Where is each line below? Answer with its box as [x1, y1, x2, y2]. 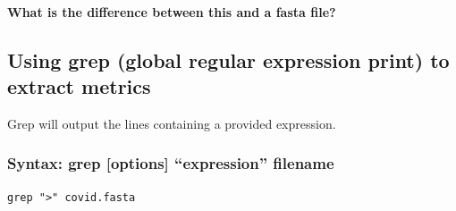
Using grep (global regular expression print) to [7, 46, 450, 73]
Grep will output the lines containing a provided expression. [7, 114, 336, 132]
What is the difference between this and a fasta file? [7, 2, 336, 21]
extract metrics [7, 72, 151, 99]
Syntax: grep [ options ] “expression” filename [7, 152, 334, 174]
